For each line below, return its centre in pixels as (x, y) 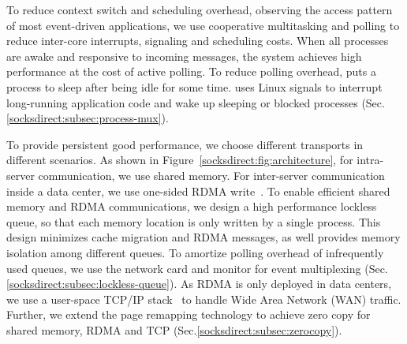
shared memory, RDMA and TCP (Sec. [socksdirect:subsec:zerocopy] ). (174, 329)
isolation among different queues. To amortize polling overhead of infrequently (195, 252)
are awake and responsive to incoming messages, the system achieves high (184, 56)
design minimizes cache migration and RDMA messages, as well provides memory (203, 237)
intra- (370, 160)
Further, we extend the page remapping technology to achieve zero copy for (189, 314)
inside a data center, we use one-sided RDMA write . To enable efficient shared (198, 191)
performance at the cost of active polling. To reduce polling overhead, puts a (191, 71)
